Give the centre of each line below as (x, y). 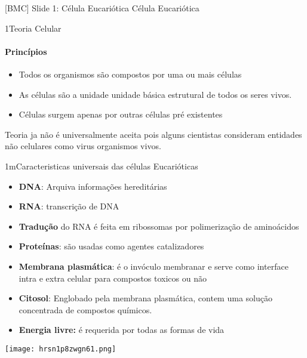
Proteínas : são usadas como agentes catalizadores (111, 246)
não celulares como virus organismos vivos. (83, 146)
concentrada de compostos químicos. (85, 309)
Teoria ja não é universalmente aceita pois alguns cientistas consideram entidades (153, 134)
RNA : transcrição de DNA (69, 206)
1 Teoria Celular (33, 28)
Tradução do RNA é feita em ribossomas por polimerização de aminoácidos (159, 226)
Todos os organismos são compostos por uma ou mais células (130, 74)
